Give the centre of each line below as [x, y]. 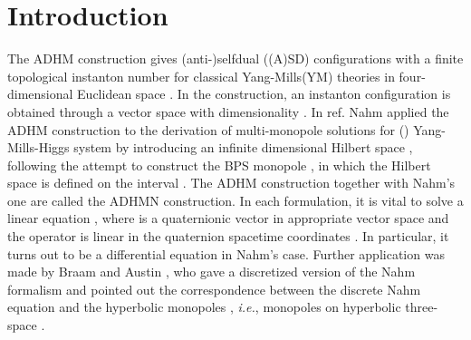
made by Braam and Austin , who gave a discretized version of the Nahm [211, 272]
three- [422, 307]
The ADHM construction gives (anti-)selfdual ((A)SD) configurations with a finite [235, 58]
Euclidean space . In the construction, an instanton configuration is [264, 94]
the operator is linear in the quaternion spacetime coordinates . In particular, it [228, 236]
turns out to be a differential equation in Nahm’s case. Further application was [226, 253]
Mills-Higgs [38, 147]
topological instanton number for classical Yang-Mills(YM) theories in [201, 76]
